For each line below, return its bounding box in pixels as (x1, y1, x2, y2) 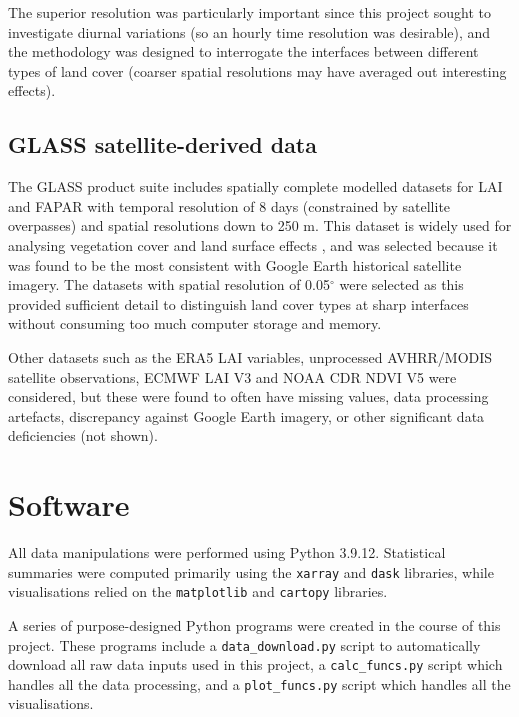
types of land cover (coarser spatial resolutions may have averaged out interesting (8, 60, 507, 81)
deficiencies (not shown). (8, 425, 158, 446)
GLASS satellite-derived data (8, 129, 317, 160)
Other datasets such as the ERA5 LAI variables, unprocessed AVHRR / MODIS (8, 346, 493, 367)
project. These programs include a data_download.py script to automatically (8, 634, 481, 655)
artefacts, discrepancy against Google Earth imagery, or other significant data (8, 405, 485, 426)
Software (8, 484, 130, 525)
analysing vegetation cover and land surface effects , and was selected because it (8, 234, 498, 255)
